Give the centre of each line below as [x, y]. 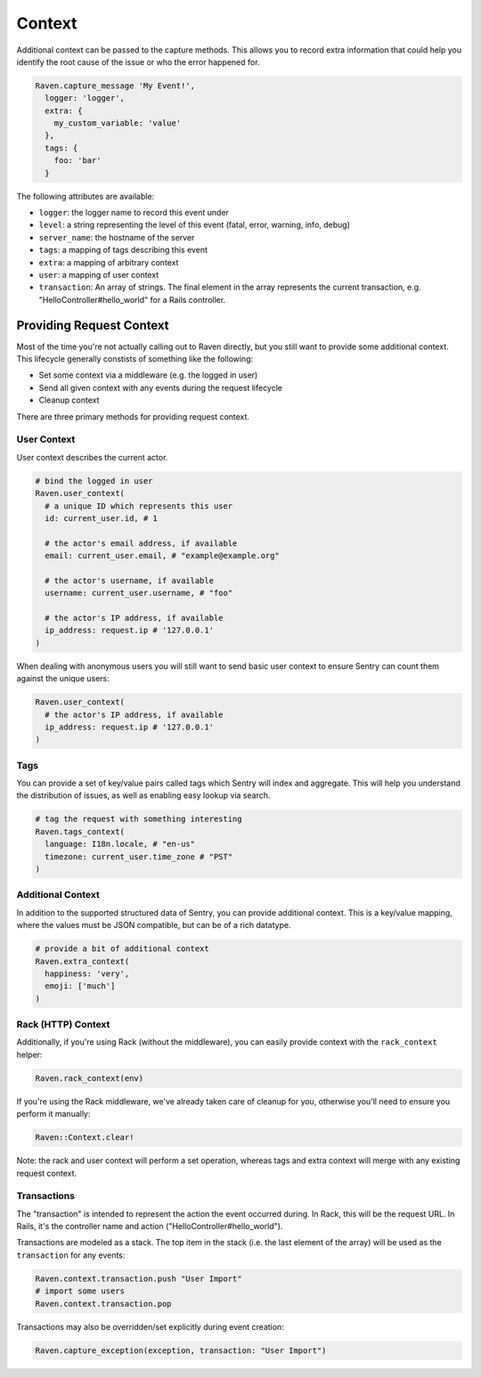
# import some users [80, 1291]
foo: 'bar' [77, 161]
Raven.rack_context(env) [90, 1078]
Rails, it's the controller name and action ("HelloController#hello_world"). [150, 1226]
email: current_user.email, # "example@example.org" [162, 556]
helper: [29, 1055]
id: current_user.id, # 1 [101, 518]
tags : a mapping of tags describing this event [123, 250]
